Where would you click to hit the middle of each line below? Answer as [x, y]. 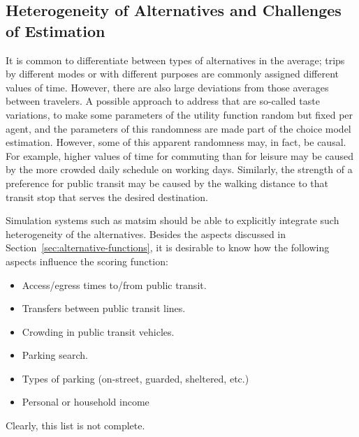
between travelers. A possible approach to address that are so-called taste [163, 101]
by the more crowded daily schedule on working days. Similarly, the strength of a [179, 169]
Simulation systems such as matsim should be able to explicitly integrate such [173, 220]
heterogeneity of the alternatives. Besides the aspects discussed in [146, 234]
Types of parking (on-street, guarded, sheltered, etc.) [135, 378]
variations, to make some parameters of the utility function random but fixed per [179, 114]
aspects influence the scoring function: [87, 261]
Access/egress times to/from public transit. [114, 284]
